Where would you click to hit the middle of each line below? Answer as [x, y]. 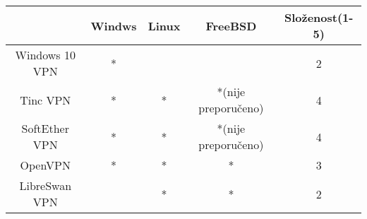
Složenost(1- [319, 17]
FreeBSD [231, 25]
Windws [114, 25]
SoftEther [45, 128]
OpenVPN [45, 165]
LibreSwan [46, 185]
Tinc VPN [46, 100]
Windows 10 [45, 55]
